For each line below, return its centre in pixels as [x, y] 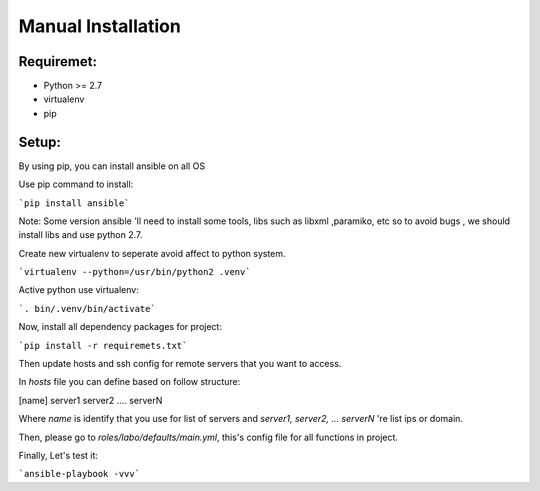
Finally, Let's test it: [58, 455]
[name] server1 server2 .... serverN [90, 400]
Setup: [40, 141]
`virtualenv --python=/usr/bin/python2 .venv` [134, 272]
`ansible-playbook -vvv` [79, 474]
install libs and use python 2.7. [80, 235]
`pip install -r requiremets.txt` [103, 345]
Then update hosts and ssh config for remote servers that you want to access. [180, 364]
